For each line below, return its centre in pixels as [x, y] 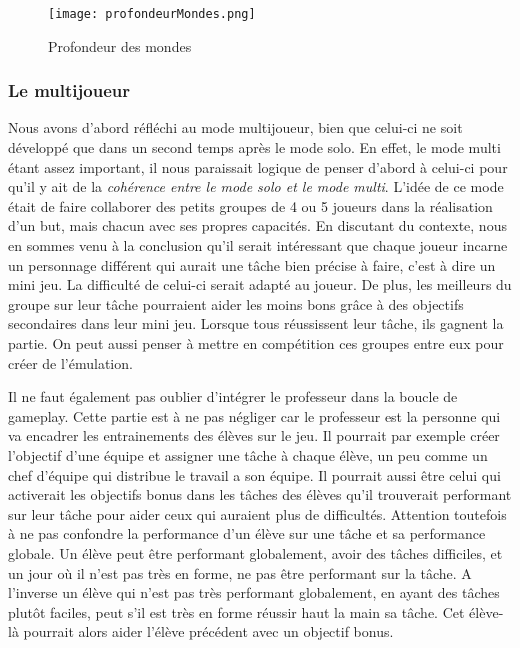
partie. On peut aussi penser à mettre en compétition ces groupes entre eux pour [256, 343]
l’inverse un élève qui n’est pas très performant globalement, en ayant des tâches [254, 592]
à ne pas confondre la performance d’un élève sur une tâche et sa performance [247, 533]
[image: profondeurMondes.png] [152, 14]
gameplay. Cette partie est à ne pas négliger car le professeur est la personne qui [254, 415]
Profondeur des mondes [120, 45]
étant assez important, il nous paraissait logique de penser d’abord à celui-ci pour [258, 166]
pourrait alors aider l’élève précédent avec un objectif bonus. [208, 631]
